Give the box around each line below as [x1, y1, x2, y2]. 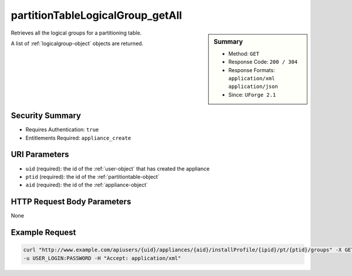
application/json [228, 83, 278, 90]
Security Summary [11, 111, 82, 121]
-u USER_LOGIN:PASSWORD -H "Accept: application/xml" [23, 255, 181, 261]
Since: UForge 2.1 [228, 91, 276, 98]
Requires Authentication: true [25, 126, 99, 133]
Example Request [11, 227, 76, 237]
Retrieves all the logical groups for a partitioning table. [11, 29, 142, 36]
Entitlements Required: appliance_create [25, 134, 131, 141]
